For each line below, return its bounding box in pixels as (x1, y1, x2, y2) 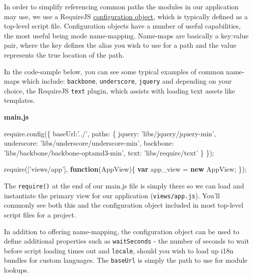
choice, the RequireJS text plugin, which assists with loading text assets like (4, 85, 235, 95)
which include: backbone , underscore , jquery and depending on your (22, 76, 232, 86)
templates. (4, 95, 35, 105)
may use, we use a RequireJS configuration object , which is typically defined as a (4, 11, 248, 21)
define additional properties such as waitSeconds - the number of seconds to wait (4, 236, 249, 246)
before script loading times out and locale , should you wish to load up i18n (4, 245, 234, 255)
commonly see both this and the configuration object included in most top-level (4, 200, 244, 210)
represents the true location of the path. (4, 49, 124, 60)
